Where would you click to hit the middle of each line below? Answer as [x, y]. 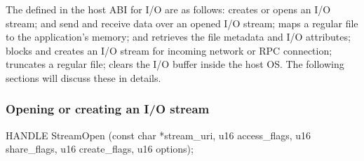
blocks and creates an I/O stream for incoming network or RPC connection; [169, 50]
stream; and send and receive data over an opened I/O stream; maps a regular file [182, 23]
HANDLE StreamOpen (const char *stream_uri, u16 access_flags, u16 [159, 135]
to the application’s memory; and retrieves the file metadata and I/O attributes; [178, 37]
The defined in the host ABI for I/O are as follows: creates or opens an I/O [168, 9]
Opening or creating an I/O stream [108, 109]
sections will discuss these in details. [83, 77]
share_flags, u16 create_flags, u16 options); [100, 149]
